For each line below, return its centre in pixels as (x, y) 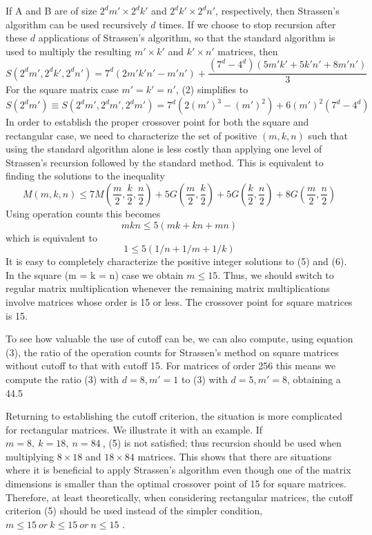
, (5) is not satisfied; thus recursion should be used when (222, 443)
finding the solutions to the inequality (85, 176)
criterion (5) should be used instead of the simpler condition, (134, 510)
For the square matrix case (62, 89)
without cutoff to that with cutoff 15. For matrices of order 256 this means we (171, 366)
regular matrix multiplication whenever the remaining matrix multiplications (168, 288)
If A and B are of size (51, 10)
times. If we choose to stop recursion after (247, 24)
